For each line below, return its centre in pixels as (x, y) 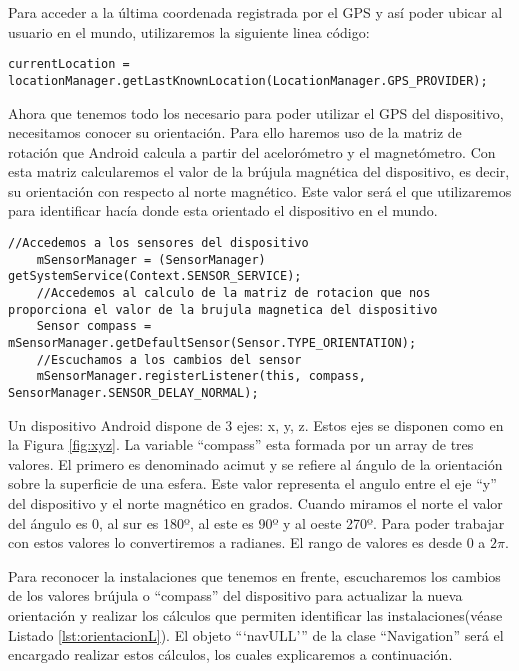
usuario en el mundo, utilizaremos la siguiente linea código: (189, 31)
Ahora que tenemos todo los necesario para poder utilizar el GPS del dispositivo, (256, 112)
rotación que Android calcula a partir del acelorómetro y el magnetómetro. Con (252, 151)
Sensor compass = (94, 326)
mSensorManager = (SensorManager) (151, 259)
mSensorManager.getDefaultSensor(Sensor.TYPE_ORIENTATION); (212, 343)
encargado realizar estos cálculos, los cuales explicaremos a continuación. (230, 654)
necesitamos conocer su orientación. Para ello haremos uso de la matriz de (235, 132)
